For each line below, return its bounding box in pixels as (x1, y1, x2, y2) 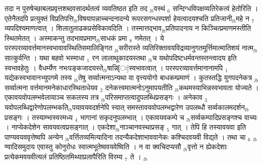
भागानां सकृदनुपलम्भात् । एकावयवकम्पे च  (80, 112, 187, 122)
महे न (236, 13, 249, 23)
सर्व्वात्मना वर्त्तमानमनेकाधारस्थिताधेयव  (5, 82, 100, 92)
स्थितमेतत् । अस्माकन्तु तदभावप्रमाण (5, 32, 96, 43)
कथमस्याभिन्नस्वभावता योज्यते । (179, 82, 259, 92)
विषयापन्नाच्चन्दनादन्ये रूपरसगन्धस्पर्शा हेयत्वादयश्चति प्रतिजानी (77, 13, 232, 23)
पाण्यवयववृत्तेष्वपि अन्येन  (5, 131, 66, 142)
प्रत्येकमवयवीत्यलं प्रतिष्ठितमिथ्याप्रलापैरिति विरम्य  (5, 151, 125, 161)
